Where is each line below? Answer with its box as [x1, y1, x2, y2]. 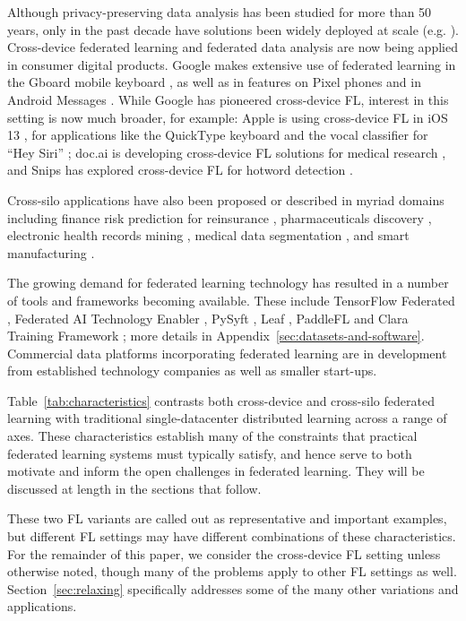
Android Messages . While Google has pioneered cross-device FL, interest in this [7, 90, 449, 108]
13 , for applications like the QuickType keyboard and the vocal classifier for [7, 125, 428, 144]
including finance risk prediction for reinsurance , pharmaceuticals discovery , [7, 208, 432, 227]
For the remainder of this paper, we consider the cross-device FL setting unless [7, 544, 441, 563]
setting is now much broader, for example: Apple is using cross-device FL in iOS [7, 108, 448, 126]
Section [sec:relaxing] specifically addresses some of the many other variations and [7, 579, 459, 598]
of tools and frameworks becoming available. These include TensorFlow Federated [7, 290, 455, 309]
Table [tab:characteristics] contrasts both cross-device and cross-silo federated [7, 391, 435, 410]
